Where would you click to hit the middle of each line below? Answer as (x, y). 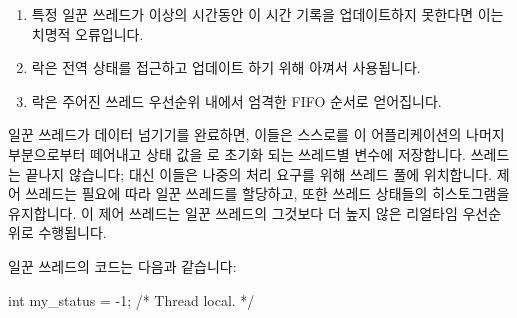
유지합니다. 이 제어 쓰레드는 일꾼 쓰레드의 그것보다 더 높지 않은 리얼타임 (233, 212)
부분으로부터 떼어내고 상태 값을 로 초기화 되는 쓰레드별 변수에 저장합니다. (237, 153)
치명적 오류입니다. (87, 33)
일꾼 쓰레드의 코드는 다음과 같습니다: (122, 265)
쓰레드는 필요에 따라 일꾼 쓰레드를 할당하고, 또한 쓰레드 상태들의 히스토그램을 (267, 193)
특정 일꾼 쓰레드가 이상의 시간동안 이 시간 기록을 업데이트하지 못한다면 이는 (267, 14)
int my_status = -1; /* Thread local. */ (131, 299)
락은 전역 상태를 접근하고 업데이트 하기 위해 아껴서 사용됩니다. (226, 67)
